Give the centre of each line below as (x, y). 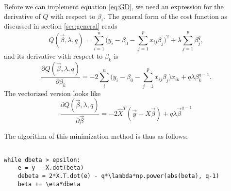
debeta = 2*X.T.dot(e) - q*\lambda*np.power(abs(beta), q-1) (118, 176)
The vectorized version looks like (52, 93)
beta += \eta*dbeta (49, 184)
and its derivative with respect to (53, 56)
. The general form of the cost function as (165, 16)
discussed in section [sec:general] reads (61, 26)
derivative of (22, 16)
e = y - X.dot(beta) (51, 168)
